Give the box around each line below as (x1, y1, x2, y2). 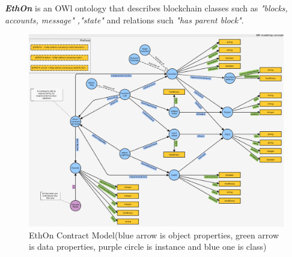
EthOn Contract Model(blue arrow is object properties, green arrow (29, 228, 279, 241)
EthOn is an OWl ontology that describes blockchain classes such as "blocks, (5, 2, 288, 14)
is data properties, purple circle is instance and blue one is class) (29, 240, 267, 253)
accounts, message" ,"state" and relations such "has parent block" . (5, 13, 244, 26)
